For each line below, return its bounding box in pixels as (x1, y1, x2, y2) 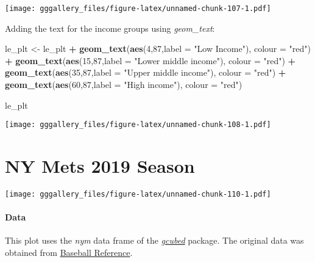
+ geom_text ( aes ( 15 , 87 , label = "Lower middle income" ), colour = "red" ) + (5, 54, 296, 67)
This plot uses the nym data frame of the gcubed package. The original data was (5, 234, 304, 247)
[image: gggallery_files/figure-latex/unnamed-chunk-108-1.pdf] (5, 120, 271, 129)
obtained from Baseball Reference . (5, 246, 133, 259)
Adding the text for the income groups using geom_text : (5, 21, 215, 34)
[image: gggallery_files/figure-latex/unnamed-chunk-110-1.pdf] (5, 190, 271, 198)
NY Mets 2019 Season (5, 153, 195, 178)
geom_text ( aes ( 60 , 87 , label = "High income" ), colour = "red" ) (5, 78, 242, 91)
